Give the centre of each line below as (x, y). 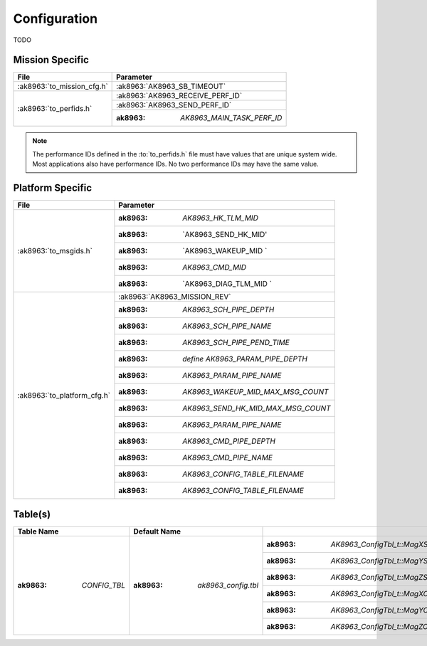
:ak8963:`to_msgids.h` (55, 251)
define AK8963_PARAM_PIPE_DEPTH (245, 359)
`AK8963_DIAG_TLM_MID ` (227, 284)
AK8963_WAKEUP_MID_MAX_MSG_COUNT (255, 392)
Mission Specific (51, 60)
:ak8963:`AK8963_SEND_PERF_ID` (174, 105)
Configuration (56, 18)
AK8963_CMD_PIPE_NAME (228, 457)
